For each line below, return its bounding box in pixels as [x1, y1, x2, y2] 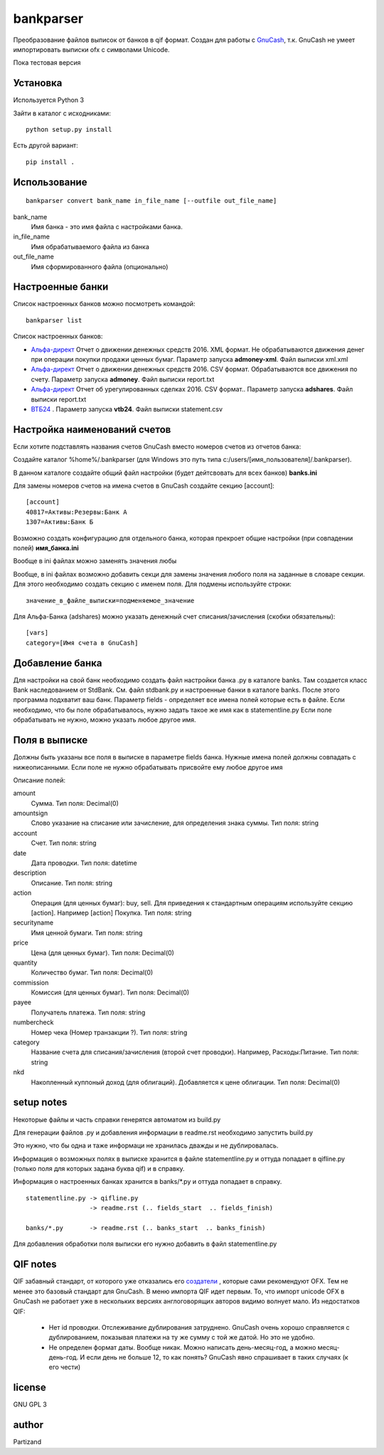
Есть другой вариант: [13, 141, 78, 149]
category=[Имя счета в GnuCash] [26, 639, 139, 647]
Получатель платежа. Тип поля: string [31, 1008, 146, 1017]
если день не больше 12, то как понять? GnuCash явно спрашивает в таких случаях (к [86, 1353, 348, 1362]
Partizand [13, 1438, 42, 1446]
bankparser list [26, 316, 82, 324]
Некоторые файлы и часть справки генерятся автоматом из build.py [13, 1115, 221, 1124]
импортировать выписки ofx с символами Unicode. [13, 45, 170, 53]
